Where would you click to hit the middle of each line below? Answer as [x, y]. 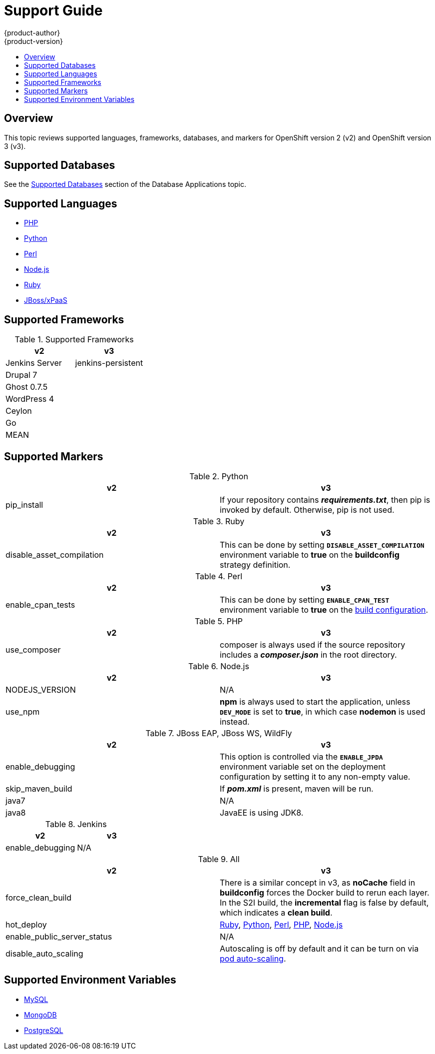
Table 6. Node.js [219, 666]
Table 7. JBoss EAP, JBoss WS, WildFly [219, 733]
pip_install [24, 505]
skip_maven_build [39, 788]
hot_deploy [26, 924]
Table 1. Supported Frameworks [74, 340]
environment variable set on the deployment [303, 766]
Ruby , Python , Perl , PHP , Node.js [281, 924]
